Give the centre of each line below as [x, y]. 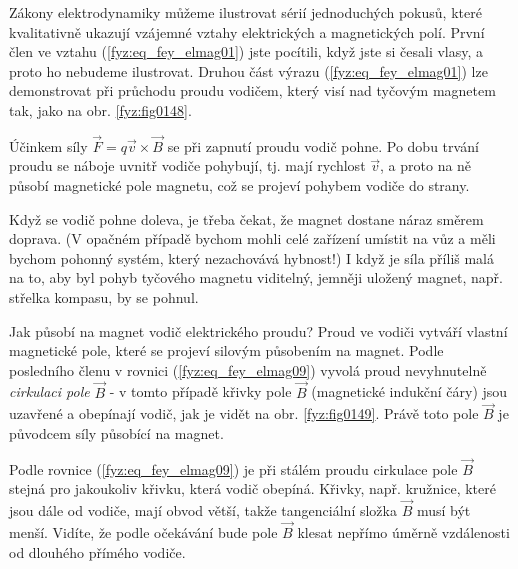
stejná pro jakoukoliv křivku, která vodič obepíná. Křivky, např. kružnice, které [252, 488]
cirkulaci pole [49, 391]
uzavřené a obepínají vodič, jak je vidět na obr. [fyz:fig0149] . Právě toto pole [244, 413]
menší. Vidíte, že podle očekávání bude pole [143, 531]
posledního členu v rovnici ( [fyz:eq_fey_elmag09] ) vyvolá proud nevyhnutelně [248, 369]
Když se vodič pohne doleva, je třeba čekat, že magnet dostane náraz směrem [246, 218]
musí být [443, 510]
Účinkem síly [48, 145]
